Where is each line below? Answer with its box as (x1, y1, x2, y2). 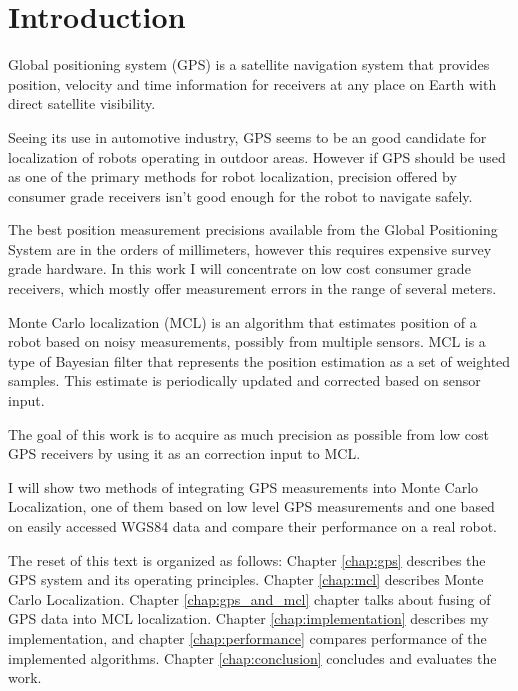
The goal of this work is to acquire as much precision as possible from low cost (8, 423, 489, 444)
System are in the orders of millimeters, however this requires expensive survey (8, 238, 492, 259)
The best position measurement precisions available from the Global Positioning (8, 219, 498, 240)
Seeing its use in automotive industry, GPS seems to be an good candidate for (8, 126, 487, 147)
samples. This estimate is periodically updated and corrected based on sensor (8, 370, 481, 391)
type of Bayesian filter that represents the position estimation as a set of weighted (8, 350, 511, 371)
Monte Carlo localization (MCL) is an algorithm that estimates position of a (8, 311, 477, 332)
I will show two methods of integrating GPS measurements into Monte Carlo (8, 476, 479, 497)
